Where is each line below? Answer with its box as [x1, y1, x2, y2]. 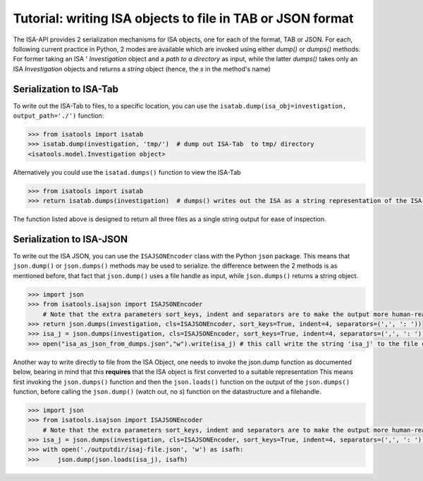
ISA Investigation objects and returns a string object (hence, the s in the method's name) [13, 64, 271, 73]
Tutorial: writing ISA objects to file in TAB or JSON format [13, 11, 354, 26]
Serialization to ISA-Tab [13, 83, 119, 95]
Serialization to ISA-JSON [13, 233, 128, 245]
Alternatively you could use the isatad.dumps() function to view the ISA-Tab [13, 168, 241, 176]
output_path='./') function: [13, 111, 104, 120]
